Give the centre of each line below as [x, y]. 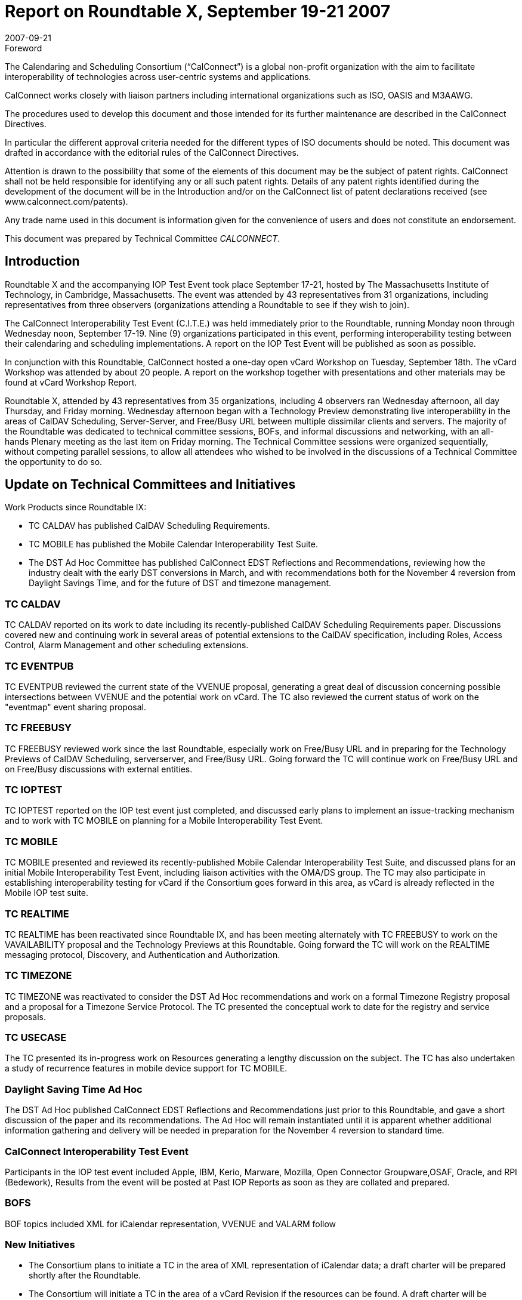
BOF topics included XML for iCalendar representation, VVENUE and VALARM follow [171, 1224]
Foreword [24, 48]
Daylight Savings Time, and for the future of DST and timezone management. [180, 583]
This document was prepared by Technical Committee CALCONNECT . [143, 238]
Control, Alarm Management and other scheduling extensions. [127, 645]
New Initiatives [40, 1245]
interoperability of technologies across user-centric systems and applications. [158, 76]
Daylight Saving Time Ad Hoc [74, 1089]
